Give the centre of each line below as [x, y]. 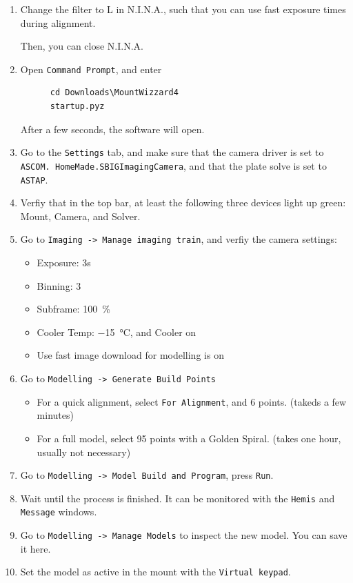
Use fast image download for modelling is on [130, 355]
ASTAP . [34, 179]
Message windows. [59, 512]
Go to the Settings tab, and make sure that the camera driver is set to [172, 152]
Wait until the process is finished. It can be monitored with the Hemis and [178, 498]
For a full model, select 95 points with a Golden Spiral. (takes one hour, [189, 438]
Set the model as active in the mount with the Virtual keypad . [155, 572]
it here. [36, 548]
